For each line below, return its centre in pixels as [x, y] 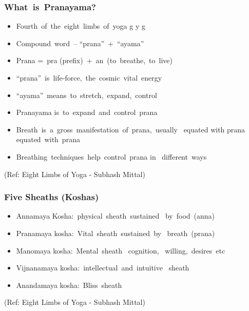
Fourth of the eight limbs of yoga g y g [81, 26]
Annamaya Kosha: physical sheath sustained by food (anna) [116, 216]
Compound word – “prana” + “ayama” [80, 43]
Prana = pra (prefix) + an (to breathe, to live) [94, 60]
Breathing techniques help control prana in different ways [111, 156]
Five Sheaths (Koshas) [52, 197]
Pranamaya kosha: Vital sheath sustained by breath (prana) [116, 233]
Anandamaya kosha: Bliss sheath [69, 285]
